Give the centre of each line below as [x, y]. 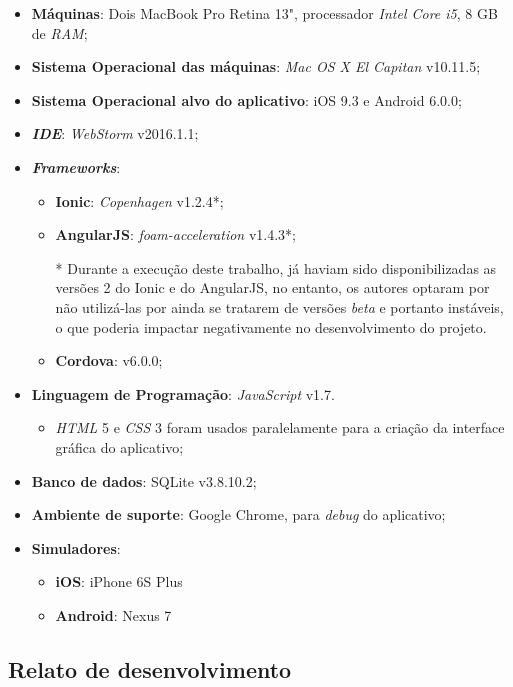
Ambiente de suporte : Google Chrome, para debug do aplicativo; [238, 514]
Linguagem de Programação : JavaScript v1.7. [183, 393]
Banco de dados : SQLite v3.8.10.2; [144, 480]
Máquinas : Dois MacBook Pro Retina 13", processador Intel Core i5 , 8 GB [264, 13]
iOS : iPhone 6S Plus [119, 581]
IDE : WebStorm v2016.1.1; [115, 133]
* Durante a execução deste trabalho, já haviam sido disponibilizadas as [276, 267]
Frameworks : [76, 166]
